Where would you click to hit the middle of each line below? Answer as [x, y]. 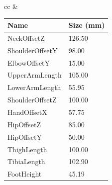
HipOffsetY [25, 137]
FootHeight [25, 174]
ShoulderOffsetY [33, 50]
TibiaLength [26, 161]
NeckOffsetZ [26, 38]
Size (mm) [87, 25]
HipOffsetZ [24, 124]
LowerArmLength [34, 87]
